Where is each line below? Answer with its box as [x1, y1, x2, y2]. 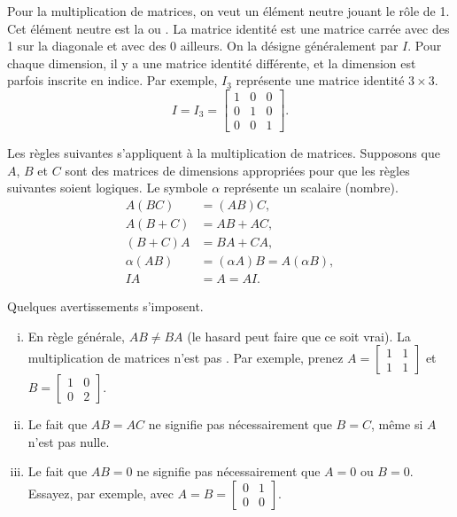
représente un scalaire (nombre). [223, 178, 399, 197]
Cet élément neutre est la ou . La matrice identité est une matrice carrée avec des [7, 19, 450, 37]
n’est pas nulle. [27, 432, 110, 450]
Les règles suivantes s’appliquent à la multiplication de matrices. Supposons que [7, 144, 440, 162]
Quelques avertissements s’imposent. [7, 297, 204, 315]
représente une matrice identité [236, 71, 405, 90]
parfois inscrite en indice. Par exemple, [7, 71, 218, 90]
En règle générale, [27, 326, 125, 345]
